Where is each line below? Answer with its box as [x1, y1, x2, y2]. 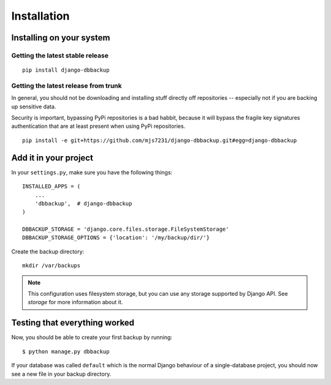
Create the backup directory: [11, 248, 85, 255]
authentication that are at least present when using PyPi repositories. [11, 122, 186, 130]
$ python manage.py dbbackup [22, 348, 110, 355]
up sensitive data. [11, 103, 56, 110]
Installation [11, 9, 70, 23]
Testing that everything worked [11, 318, 135, 328]
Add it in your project [11, 152, 93, 163]
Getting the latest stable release [11, 51, 108, 59]
